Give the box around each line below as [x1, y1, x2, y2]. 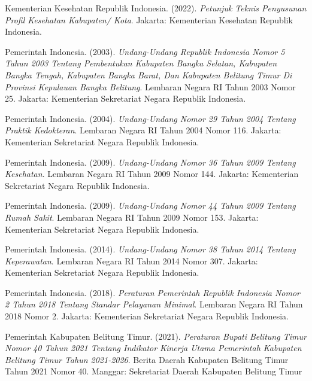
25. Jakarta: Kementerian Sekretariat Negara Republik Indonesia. [5, 92, 246, 105]
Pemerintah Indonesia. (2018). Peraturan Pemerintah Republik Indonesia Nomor [5, 286, 301, 298]
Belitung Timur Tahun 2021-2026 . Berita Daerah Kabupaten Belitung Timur [5, 353, 289, 365]
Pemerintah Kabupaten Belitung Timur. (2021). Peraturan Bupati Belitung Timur [5, 330, 307, 342]
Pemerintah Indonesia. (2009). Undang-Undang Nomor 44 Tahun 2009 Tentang [5, 199, 296, 212]
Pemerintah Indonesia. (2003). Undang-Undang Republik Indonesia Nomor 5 [5, 45, 285, 57]
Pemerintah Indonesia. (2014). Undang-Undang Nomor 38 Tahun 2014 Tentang [5, 243, 296, 255]
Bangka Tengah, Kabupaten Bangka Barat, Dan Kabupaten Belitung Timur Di [5, 68, 292, 81]
